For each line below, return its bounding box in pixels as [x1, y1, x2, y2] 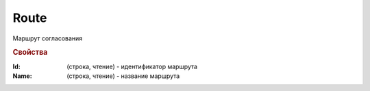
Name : [12, 72, 32, 80]
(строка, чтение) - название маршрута [66, 72, 180, 80]
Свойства [12, 48, 48, 57]
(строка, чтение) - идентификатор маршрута [66, 62, 198, 70]
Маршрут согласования [12, 34, 83, 42]
